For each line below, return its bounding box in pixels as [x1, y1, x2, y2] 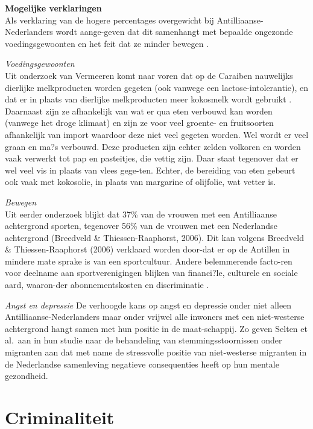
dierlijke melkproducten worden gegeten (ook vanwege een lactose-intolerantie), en [5, 81, 309, 93]
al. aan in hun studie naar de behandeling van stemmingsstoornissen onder [5, 334, 282, 346]
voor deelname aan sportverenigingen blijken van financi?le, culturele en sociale [5, 266, 298, 279]
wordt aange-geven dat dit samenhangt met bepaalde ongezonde [55, 25, 293, 38]
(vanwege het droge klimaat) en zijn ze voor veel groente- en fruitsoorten [5, 116, 274, 129]
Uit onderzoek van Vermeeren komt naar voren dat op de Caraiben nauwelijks [5, 69, 293, 81]
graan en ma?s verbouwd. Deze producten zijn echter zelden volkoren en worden [5, 140, 301, 152]
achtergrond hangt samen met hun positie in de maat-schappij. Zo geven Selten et [5, 322, 308, 334]
